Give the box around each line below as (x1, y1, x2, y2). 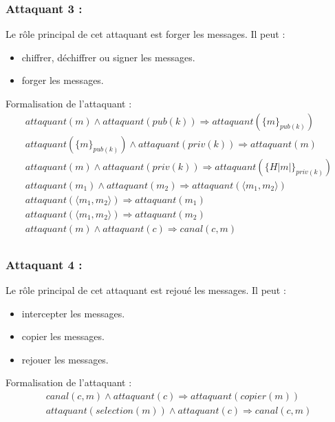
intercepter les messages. (21, 306, 125, 320)
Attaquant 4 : (6, 255, 83, 273)
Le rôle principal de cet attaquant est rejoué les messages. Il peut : (6, 283, 286, 297)
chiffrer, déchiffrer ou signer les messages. (21, 50, 195, 64)
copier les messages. (21, 329, 105, 344)
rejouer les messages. (21, 352, 109, 366)
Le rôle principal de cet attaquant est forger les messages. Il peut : (6, 27, 285, 41)
